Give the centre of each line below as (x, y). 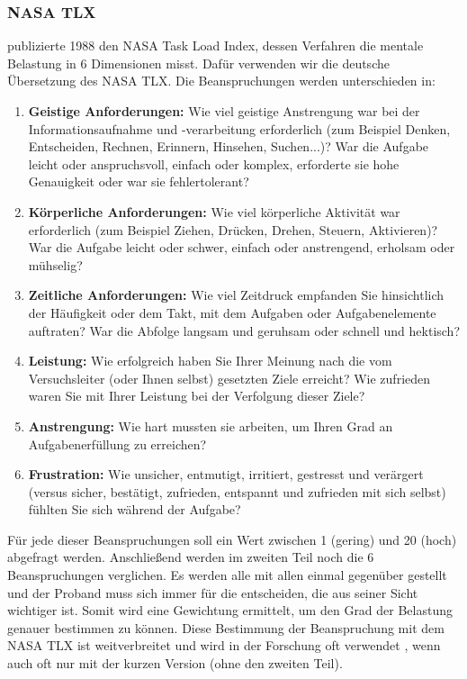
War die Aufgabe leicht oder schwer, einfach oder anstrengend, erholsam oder (242, 247)
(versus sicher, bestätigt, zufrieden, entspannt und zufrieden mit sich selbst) (237, 491)
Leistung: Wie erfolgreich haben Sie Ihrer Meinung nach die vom (210, 361)
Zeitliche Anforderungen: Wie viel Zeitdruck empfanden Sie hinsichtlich (236, 295)
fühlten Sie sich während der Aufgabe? (135, 509)
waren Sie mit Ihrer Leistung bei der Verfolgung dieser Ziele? (197, 396)
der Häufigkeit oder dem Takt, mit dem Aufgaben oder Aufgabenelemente (232, 312)
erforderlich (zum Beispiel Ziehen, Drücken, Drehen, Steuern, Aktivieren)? (233, 229)
